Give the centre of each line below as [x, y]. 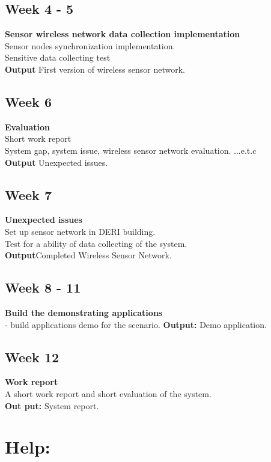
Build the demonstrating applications [84, 312]
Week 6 [28, 101]
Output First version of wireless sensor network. [95, 69]
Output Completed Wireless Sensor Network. [88, 255]
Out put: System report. [52, 405]
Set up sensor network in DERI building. [80, 231]
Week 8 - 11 [43, 287]
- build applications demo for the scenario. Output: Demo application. [136, 324]
